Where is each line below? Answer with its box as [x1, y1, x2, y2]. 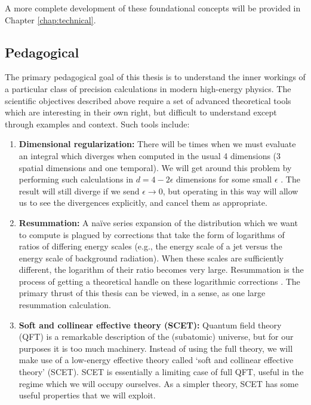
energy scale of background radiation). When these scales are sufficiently [19, 251, 284, 264]
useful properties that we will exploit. [19, 389, 156, 401]
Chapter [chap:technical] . [5, 13, 96, 26]
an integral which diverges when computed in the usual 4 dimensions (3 [19, 149, 281, 162]
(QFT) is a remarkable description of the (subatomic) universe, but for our [19, 330, 294, 343]
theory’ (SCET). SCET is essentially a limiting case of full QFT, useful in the [19, 366, 304, 378]
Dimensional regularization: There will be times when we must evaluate [19, 138, 296, 150]
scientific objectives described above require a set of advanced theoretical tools [5, 94, 291, 106]
